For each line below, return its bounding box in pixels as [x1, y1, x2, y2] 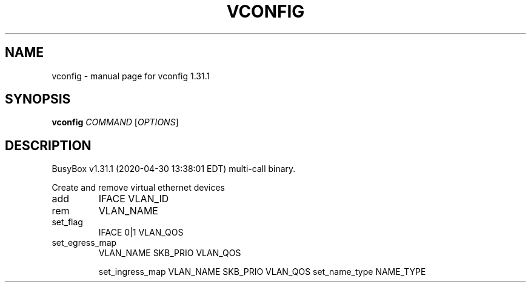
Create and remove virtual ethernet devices [52, 182, 225, 193]
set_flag [52, 217, 83, 228]
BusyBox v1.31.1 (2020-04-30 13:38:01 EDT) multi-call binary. [52, 163, 296, 174]
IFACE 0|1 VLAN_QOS [98, 227, 184, 238]
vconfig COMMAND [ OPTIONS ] [52, 117, 179, 128]
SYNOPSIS [5, 91, 71, 107]
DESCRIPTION [5, 137, 92, 153]
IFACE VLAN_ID [98, 193, 169, 205]
